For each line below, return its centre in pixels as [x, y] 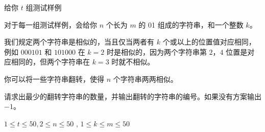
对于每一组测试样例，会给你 [51, 24]
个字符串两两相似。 [145, 79]
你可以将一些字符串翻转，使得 [54, 79]
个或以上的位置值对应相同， [209, 42]
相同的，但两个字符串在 [50, 62]
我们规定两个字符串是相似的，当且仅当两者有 [79, 42]
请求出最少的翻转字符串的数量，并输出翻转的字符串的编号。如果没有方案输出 [133, 96]
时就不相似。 [133, 62]
